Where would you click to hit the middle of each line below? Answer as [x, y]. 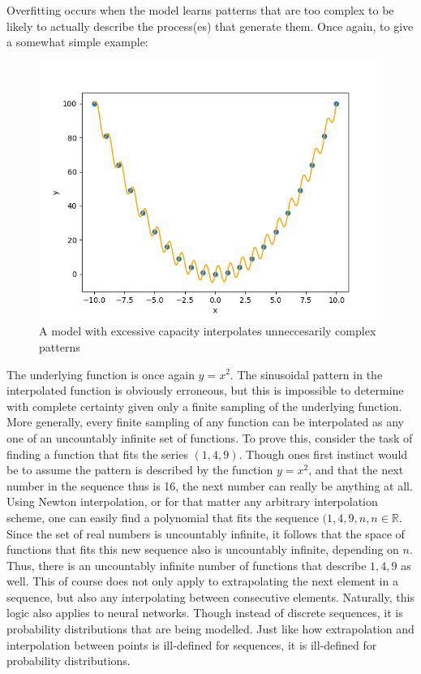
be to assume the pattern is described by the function [140, 470]
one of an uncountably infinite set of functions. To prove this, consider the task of [210, 437]
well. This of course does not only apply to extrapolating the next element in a [202, 581]
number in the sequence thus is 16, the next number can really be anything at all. [210, 485]
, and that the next [356, 470]
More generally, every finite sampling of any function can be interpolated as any [205, 422]
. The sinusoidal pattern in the [306, 374]
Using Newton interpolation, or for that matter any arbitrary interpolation [192, 501]
